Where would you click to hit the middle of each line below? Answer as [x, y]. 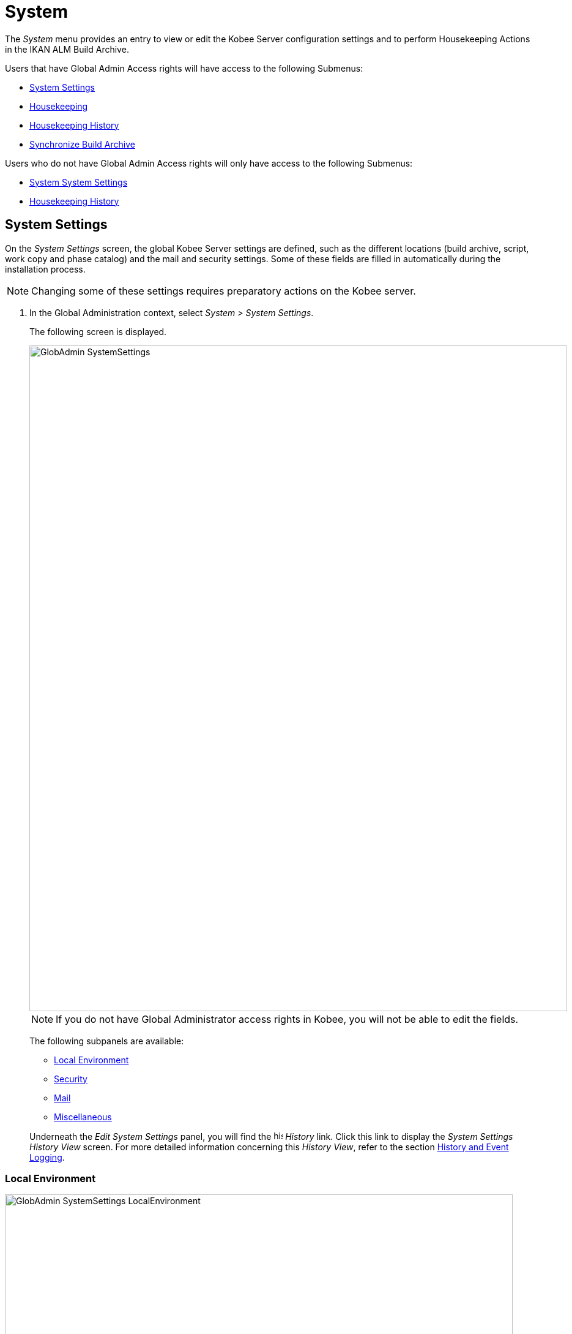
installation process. [45, 269]
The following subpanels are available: [107, 1041]
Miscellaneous [83, 1117]
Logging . [47, 1157]
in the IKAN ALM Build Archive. [67, 49]
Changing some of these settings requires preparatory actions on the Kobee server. [224, 291]
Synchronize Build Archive [82, 144]
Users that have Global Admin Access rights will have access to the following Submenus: [184, 68]
